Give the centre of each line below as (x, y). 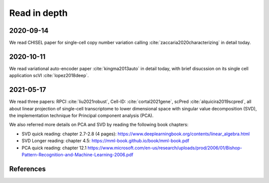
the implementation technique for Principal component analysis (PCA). (81, 116)
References (27, 169)
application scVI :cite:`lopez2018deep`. (49, 76)
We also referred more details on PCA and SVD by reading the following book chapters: (99, 125)
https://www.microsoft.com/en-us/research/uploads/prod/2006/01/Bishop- (165, 148)
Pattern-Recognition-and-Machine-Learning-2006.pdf (77, 155)
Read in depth (38, 13)
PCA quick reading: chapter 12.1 (54, 148)
